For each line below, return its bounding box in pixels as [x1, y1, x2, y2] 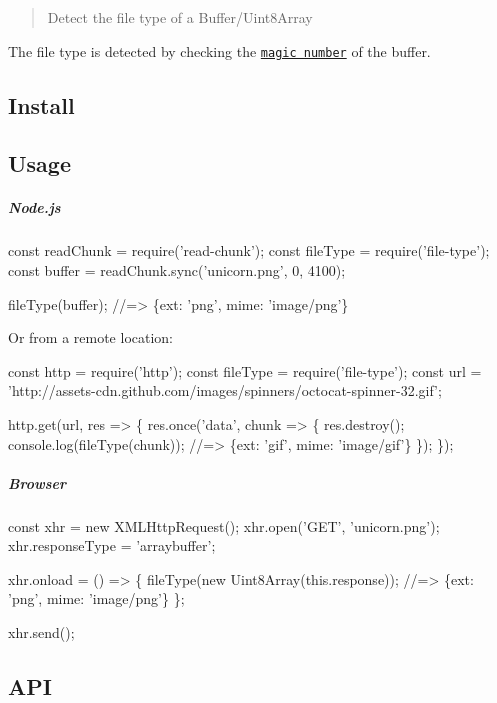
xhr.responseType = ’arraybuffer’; [8, 535, 216, 556]
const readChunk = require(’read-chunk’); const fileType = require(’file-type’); [8, 240, 490, 261]
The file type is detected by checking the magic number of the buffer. [8, 40, 431, 61]
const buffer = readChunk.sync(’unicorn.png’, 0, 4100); [8, 259, 346, 280]
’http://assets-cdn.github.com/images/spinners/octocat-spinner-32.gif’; [8, 380, 442, 401]
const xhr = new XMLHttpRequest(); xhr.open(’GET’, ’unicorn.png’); [8, 515, 440, 536]
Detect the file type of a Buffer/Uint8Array [47, 7, 313, 27]
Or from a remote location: [8, 327, 174, 348]
